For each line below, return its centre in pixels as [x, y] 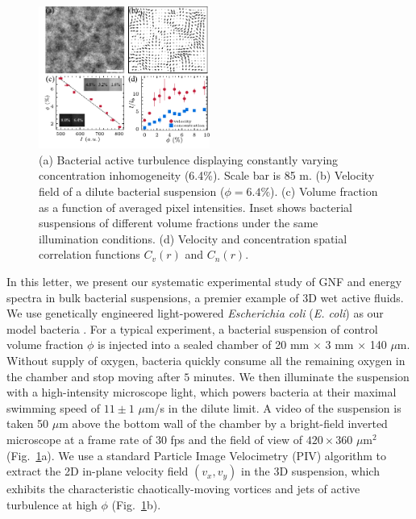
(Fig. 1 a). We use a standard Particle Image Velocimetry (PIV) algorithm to [197, 455]
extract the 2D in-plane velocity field [98, 471]
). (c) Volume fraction [324, 191]
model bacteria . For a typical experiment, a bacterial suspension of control [192, 328]
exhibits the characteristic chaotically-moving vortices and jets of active [183, 489]
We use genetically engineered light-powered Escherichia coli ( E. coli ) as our [195, 313]
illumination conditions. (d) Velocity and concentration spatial [193, 238]
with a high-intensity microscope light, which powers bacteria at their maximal [202, 392]
